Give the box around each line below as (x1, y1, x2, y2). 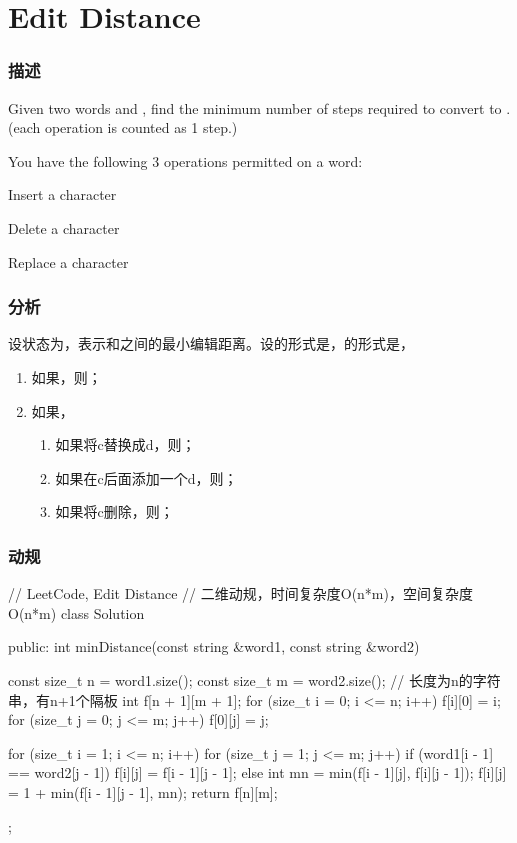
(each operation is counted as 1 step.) (8, 117, 238, 138)
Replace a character (8, 251, 129, 272)
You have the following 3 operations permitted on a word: (8, 150, 363, 171)
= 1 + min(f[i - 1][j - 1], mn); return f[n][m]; (8, 781, 278, 802)
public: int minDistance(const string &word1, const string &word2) (8, 636, 420, 657)
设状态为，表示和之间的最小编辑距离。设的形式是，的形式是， (8, 333, 414, 354)
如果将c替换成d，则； (55, 434, 196, 455)
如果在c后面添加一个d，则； (55, 467, 238, 488)
